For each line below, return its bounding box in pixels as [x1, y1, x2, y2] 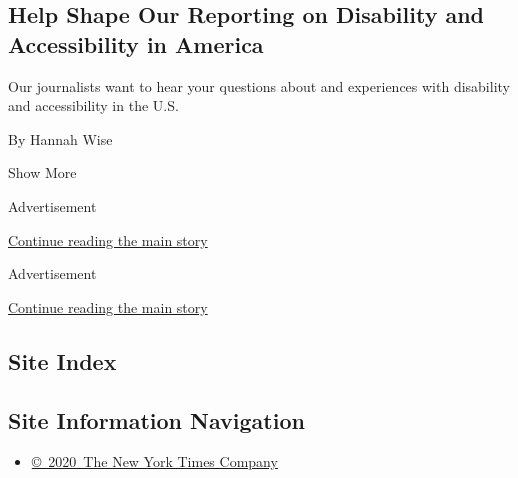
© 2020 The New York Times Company [31, 451, 278, 472]
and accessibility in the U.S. [8, 95, 179, 116]
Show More [8, 162, 77, 183]
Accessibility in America [8, 28, 264, 59]
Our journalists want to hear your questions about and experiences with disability [8, 75, 510, 96]
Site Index [8, 345, 117, 376]
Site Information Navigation [8, 404, 305, 435]
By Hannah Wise [8, 128, 113, 149]
